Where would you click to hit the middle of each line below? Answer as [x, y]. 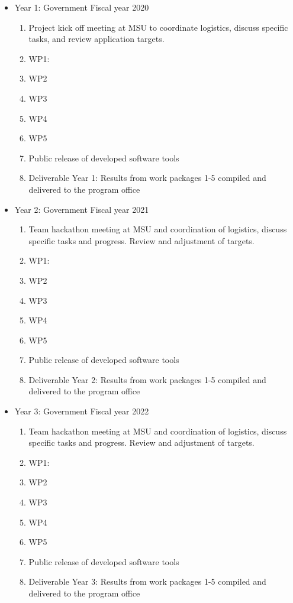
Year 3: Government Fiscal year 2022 [82, 411]
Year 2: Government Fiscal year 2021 [82, 209]
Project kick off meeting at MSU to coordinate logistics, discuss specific [158, 27]
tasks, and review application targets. [96, 39]
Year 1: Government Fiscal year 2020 [82, 7]
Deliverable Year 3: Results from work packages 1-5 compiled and [147, 581]
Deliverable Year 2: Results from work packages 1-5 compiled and [147, 379]
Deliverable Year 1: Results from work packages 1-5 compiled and [147, 178]
